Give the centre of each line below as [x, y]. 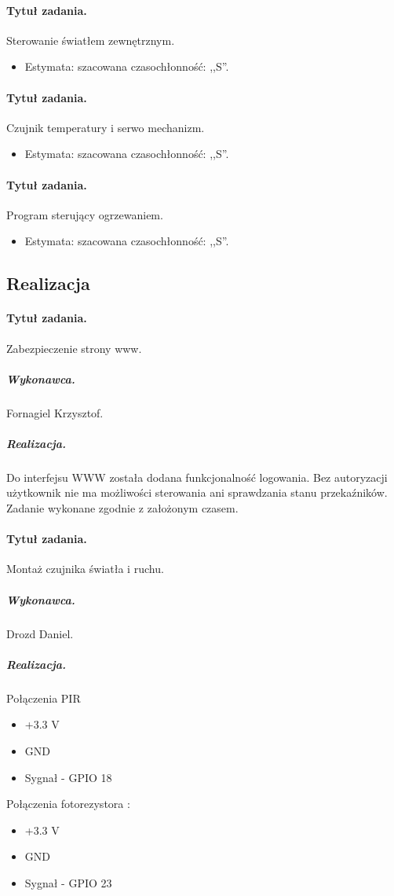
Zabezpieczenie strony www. [74, 348]
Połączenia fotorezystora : [68, 804]
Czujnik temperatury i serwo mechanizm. [106, 127]
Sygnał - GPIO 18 [68, 777]
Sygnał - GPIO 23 [68, 882]
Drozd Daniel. [40, 633]
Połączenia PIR [44, 698]
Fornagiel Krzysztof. [55, 412]
